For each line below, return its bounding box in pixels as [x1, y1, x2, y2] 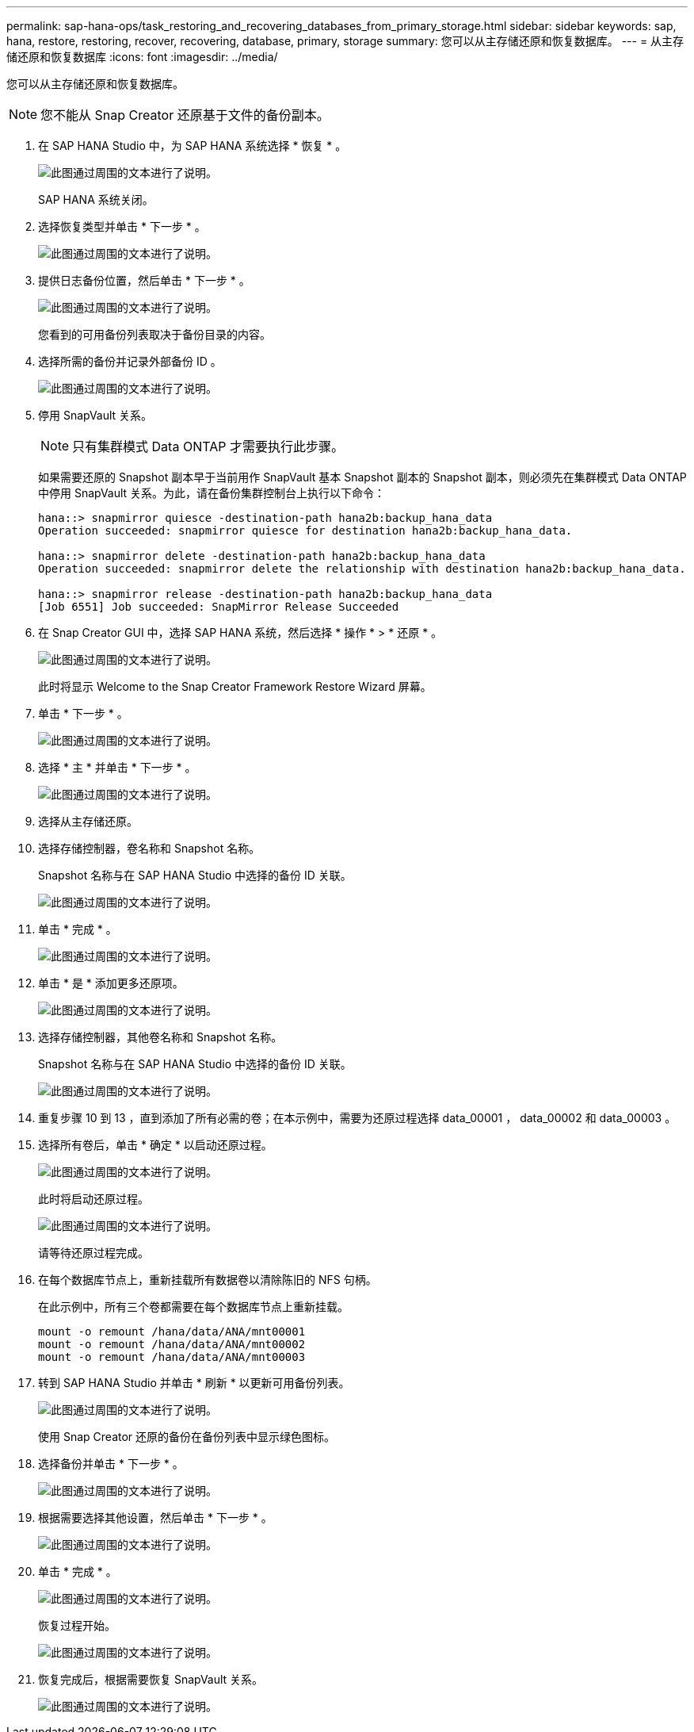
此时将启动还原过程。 [38, 1192, 149, 1205]
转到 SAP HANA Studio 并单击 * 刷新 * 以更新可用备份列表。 [38, 1376, 350, 1389]
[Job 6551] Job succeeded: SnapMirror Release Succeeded [38, 600, 399, 613]
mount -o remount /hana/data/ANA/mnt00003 [38, 1351, 306, 1363]
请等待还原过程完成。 [38, 1246, 149, 1259]
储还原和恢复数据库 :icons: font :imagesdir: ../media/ [6, 50, 278, 63]
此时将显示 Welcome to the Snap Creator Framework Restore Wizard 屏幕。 [38, 680, 432, 693]
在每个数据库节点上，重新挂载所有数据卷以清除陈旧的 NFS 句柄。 [38, 1273, 377, 1286]
